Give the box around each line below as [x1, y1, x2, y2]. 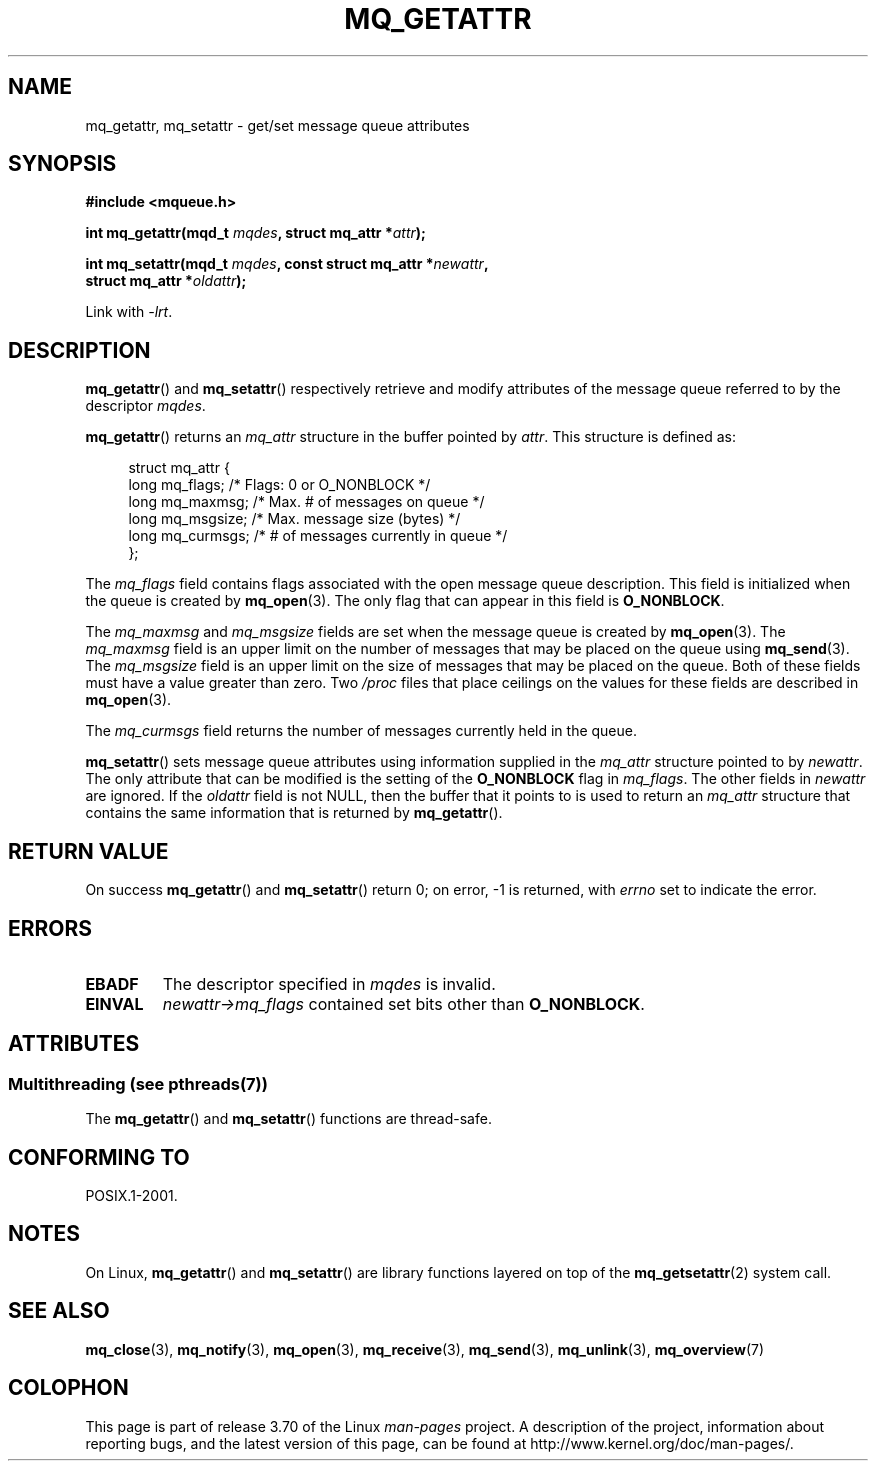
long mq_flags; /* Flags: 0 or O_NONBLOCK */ [128, 476, 431, 494]
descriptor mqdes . [85, 397, 206, 415]
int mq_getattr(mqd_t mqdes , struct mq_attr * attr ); [85, 224, 426, 242]
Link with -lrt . [85, 303, 173, 321]
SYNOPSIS [8, 151, 117, 177]
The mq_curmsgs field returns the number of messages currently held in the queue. [85, 722, 638, 740]
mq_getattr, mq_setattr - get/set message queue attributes [85, 116, 470, 134]
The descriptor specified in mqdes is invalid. [162, 973, 496, 994]
